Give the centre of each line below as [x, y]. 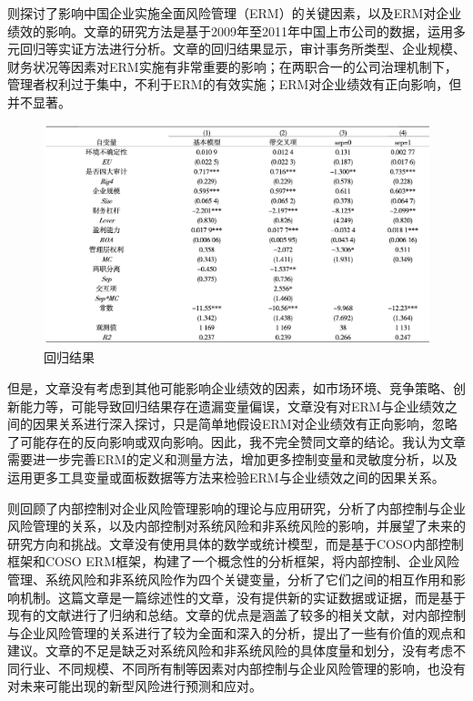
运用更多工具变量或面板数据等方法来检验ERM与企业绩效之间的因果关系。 [226, 477]
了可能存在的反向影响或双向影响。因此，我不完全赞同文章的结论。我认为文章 [236, 441]
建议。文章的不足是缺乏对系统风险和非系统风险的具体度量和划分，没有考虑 [230, 650]
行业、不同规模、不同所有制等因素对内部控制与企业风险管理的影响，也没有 [242, 668]
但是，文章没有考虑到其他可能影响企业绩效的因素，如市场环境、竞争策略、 [230, 387]
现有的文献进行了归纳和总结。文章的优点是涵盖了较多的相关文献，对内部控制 [236, 615]
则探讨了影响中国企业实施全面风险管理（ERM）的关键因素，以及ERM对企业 [235, 13]
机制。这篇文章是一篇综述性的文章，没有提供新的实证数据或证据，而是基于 [242, 597]
